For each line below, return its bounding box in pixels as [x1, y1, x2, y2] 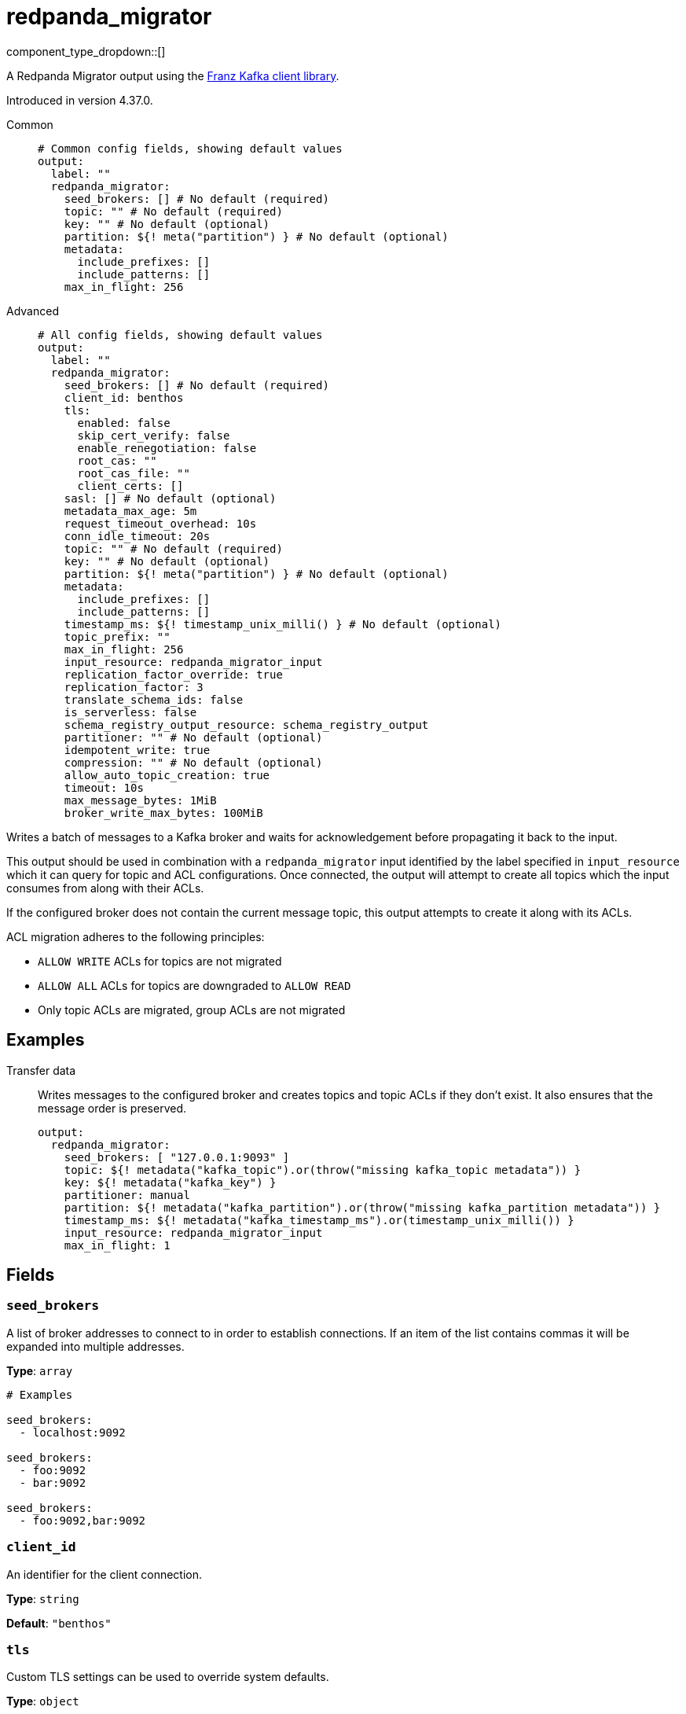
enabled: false [77, 416, 171, 429]
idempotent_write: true [64, 743, 211, 756]
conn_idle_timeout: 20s [64, 529, 211, 543]
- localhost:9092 [19, 1425, 126, 1439]
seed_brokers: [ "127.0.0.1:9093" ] [64, 1150, 290, 1164]
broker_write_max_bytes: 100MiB [64, 806, 263, 819]
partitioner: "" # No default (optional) [64, 730, 323, 744]
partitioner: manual [64, 1188, 190, 1201]
